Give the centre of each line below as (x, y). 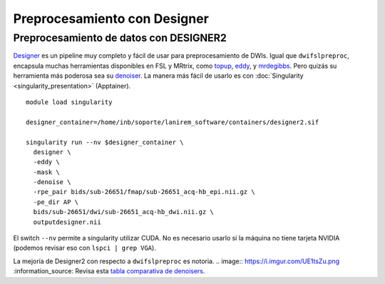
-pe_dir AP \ (56, 202)
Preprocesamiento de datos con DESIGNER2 (120, 38)
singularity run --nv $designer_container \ (105, 142)
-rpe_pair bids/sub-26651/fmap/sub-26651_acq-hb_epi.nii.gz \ (144, 192)
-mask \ (46, 172)
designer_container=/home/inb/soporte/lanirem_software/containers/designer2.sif (173, 122)
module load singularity (69, 102)
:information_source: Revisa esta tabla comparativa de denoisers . (109, 271)
